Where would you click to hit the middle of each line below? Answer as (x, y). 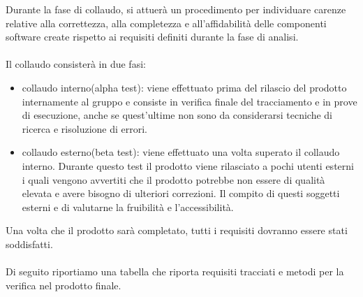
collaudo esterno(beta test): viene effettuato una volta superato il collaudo (181, 152)
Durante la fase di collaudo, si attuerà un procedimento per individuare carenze (176, 9)
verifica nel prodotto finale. (64, 285)
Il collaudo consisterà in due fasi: (76, 64)
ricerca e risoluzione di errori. (84, 128)
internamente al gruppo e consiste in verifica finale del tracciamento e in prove (190, 101)
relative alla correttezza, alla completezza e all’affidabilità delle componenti (166, 23)
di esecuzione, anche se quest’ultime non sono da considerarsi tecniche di (177, 115)
